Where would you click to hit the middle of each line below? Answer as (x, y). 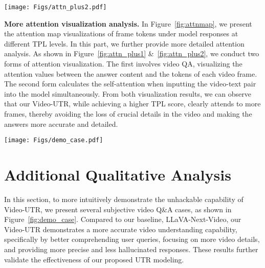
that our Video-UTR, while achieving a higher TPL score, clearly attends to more (132, 104)
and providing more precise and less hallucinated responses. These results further (131, 249)
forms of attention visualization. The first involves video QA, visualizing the (123, 64)
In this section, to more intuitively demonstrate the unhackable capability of (124, 199)
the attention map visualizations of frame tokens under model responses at (121, 33)
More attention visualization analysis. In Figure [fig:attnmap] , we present (128, 23)
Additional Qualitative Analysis (118, 175)
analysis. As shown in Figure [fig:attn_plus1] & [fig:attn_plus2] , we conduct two (132, 53)
